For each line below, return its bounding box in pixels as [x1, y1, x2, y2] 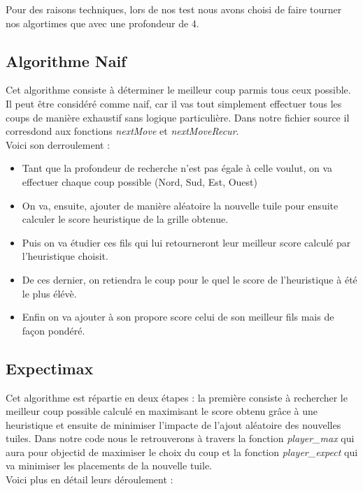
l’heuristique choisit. [22, 249, 108, 263]
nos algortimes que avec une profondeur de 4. [6, 15, 199, 30]
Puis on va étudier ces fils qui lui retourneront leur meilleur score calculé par [22, 235, 351, 249]
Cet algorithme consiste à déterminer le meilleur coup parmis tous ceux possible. [6, 82, 351, 97]
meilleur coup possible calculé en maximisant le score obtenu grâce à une [6, 404, 318, 418]
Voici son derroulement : [6, 137, 111, 152]
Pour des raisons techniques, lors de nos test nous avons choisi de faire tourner [6, 2, 342, 16]
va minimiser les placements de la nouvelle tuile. [6, 458, 213, 473]
